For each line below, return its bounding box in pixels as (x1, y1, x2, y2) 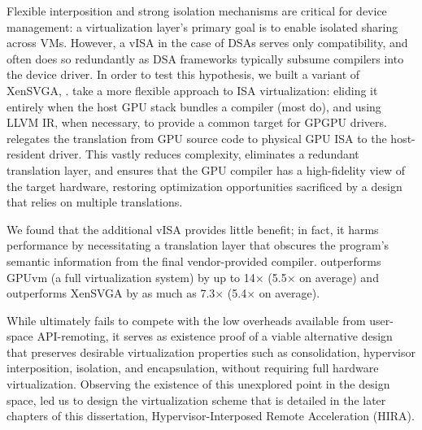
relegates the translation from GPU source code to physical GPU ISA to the (7, 129, 387, 146)
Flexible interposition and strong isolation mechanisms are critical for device (7, 2, 387, 19)
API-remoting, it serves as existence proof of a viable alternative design (37, 328, 393, 345)
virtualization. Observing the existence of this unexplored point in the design (7, 376, 390, 393)
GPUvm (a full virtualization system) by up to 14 (7, 268, 255, 285)
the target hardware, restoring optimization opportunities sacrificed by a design (7, 177, 402, 194)
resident (7, 146, 46, 163)
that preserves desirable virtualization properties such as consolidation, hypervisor (7, 343, 416, 360)
